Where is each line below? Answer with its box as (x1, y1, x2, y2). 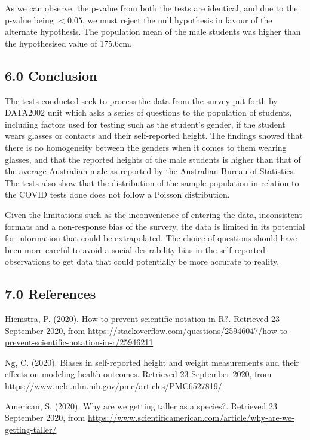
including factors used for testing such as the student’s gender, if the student (5, 117, 286, 130)
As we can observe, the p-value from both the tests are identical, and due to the (5, 2, 298, 14)
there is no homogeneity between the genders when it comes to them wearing (5, 141, 287, 153)
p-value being (5, 13, 54, 26)
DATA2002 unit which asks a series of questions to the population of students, (5, 106, 292, 119)
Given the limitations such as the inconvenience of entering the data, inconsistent (5, 208, 302, 220)
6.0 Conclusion (5, 66, 97, 84)
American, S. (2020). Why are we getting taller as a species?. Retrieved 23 (5, 399, 277, 412)
